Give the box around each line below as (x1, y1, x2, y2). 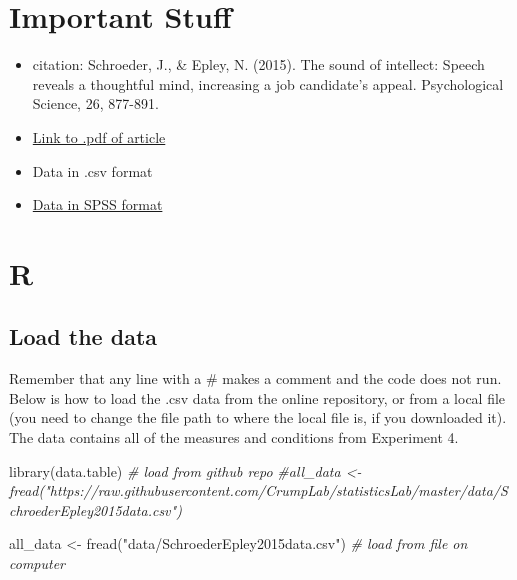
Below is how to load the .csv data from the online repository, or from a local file (9, 387, 506, 408)
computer (9, 553, 65, 574)
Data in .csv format (32, 160, 153, 181)
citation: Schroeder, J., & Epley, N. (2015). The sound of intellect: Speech (32, 54, 485, 75)
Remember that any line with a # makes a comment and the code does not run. (9, 368, 502, 389)
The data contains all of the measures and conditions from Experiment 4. (9, 427, 459, 448)
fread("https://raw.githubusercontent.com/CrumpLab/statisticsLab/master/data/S (9, 480, 508, 501)
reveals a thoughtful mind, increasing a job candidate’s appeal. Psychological (32, 73, 504, 94)
